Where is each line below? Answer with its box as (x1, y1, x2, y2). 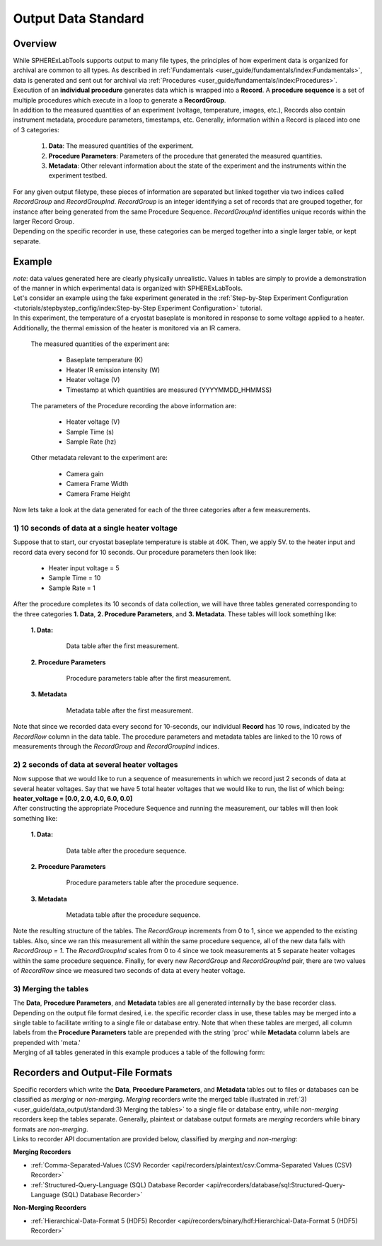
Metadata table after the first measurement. (66, 706, 194, 715)
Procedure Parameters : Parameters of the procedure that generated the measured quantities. (48, 151, 323, 160)
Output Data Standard (13, 11, 144, 26)
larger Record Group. (13, 217, 74, 226)
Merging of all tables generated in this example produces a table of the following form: (13, 1048, 265, 1057)
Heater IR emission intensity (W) (66, 365, 161, 374)
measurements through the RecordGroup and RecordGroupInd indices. (13, 742, 219, 751)
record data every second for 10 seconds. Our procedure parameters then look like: (13, 548, 257, 556)
